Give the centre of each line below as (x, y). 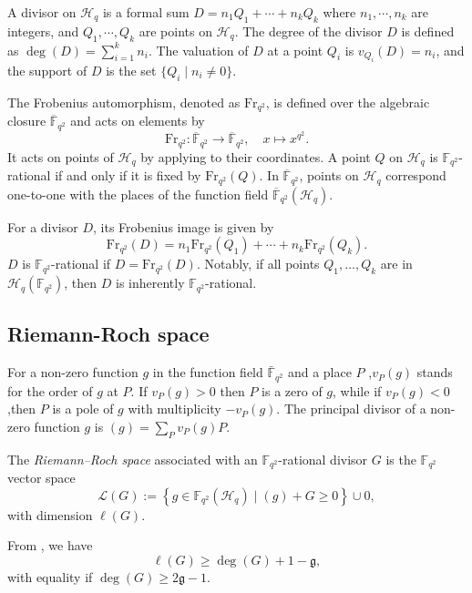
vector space (41, 478)
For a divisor (43, 226)
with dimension (50, 514)
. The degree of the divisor (308, 31)
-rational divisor (323, 459)
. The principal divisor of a (351, 409)
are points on (175, 31)
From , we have (50, 545)
